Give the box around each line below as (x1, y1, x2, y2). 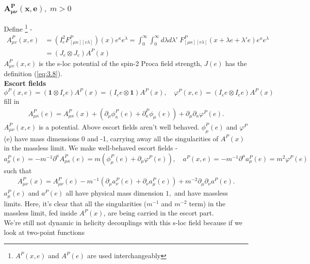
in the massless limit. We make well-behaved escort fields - (4, 143, 178, 153)
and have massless (174, 188, 228, 198)
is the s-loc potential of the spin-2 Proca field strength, (38, 58, 202, 68)
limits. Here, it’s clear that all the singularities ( (4, 198, 147, 208)
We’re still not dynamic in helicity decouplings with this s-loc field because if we (4, 217, 243, 227)
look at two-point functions (4, 227, 85, 237)
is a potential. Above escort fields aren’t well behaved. (38, 121, 199, 132)
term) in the (189, 198, 226, 208)
